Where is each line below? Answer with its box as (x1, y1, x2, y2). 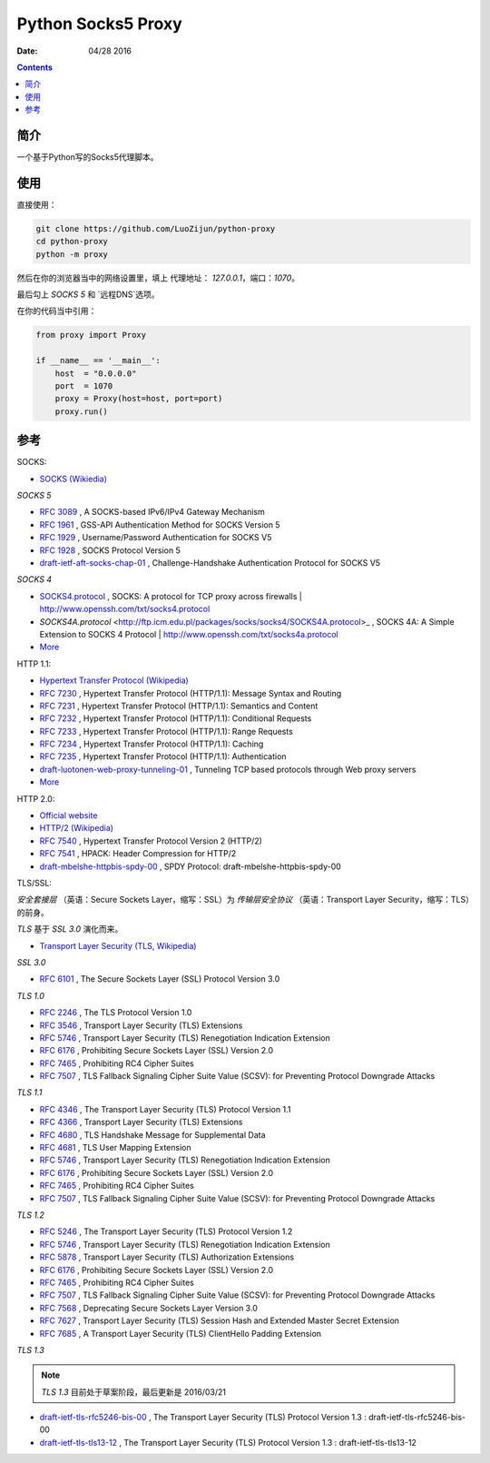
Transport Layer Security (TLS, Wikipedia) (39, 940, 197, 951)
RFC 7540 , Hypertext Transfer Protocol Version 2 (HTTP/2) (39, 835, 263, 846)
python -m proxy (35, 249, 109, 259)
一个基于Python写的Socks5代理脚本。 (16, 152, 159, 163)
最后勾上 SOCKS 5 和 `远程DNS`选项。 (16, 289, 160, 300)
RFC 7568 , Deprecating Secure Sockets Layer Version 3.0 (39, 1302, 258, 1313)
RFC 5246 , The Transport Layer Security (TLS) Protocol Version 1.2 (39, 1226, 293, 1237)
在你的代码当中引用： (16, 305, 97, 317)
